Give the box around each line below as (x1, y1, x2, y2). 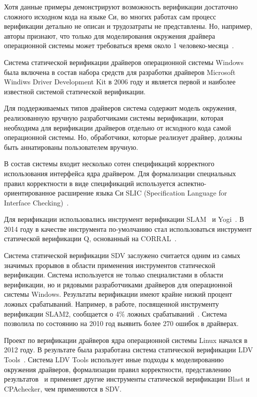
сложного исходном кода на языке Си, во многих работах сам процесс (4, 11, 216, 21)
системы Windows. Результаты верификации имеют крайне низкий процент (4, 289, 232, 299)
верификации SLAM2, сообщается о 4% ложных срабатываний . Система (4, 308, 227, 319)
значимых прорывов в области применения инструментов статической (4, 260, 215, 270)
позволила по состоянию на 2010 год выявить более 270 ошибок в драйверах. (4, 318, 239, 329)
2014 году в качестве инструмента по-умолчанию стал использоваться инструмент (4, 223, 252, 234)
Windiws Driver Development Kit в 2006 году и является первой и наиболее (4, 76, 236, 87)
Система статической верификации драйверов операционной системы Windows (4, 57, 244, 67)
